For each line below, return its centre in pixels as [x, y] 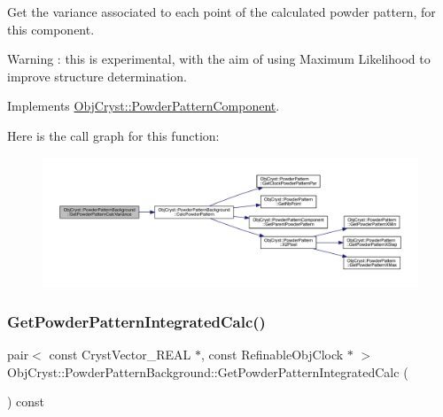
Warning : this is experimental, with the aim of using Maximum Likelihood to [219, 59]
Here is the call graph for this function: [113, 135]
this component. [51, 29]
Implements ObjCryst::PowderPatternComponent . [144, 106]
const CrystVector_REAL [120, 354]
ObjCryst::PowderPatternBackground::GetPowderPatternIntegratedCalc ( [208, 371]
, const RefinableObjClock [272, 354]
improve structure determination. [97, 76]
